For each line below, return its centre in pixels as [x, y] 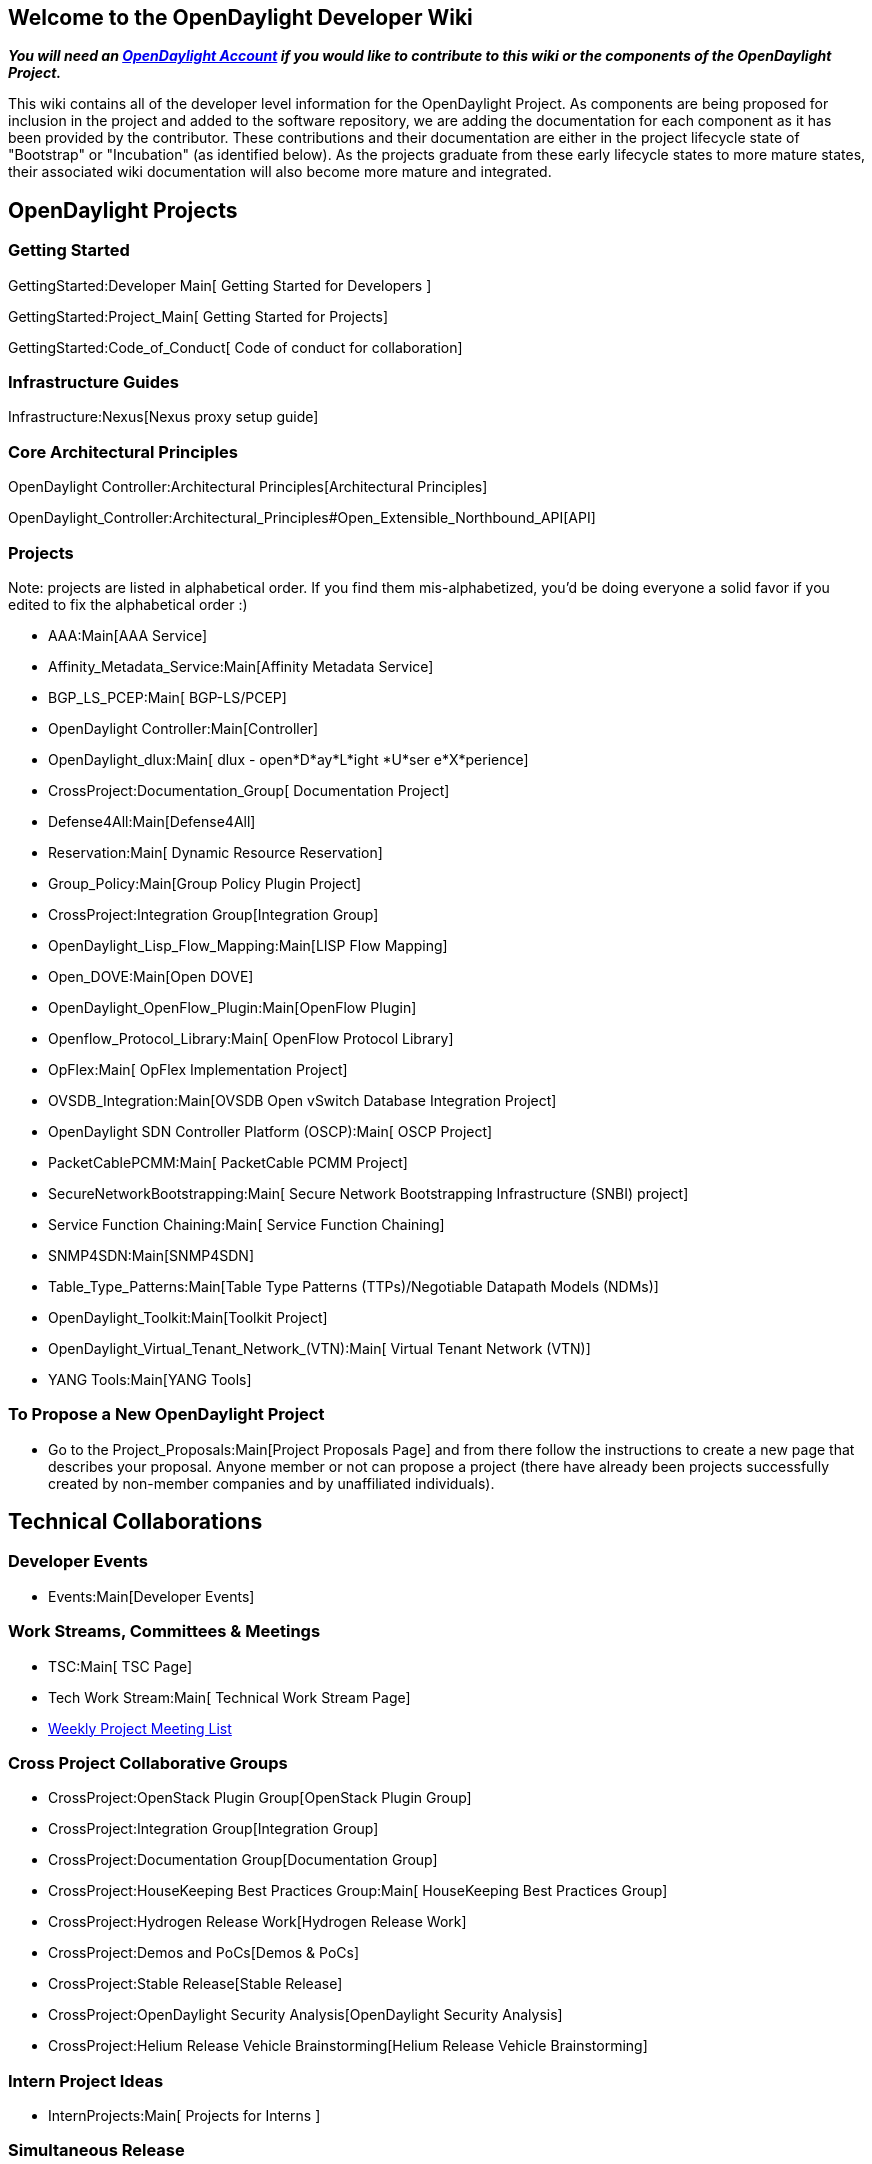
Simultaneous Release [96, 2150]
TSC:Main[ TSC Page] [120, 1666]
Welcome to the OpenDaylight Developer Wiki [240, 17]
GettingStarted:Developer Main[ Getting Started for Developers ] [220, 285]
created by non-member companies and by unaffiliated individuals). [271, 1483]
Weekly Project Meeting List [140, 1728]
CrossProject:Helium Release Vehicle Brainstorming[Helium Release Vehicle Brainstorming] [348, 2046]
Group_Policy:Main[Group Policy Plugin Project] [205, 883]
